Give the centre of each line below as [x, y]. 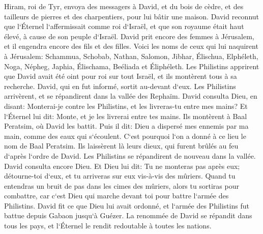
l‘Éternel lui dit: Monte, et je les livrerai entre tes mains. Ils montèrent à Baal [126, 116]
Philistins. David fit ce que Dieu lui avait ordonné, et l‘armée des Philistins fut [127, 205]
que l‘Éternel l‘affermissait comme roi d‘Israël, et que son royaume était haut [124, 26]
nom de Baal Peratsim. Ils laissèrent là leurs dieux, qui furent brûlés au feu [121, 146]
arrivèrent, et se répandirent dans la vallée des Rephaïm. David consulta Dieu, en [131, 96]
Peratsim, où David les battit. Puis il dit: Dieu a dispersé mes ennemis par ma [126, 126]
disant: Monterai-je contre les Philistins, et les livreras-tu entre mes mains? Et [126, 106]
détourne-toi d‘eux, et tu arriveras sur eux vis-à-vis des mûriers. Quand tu [120, 176]
